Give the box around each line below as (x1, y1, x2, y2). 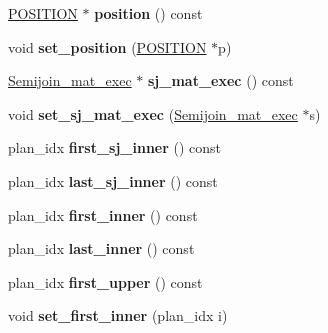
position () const (94, 3, 203, 23)
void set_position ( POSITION (8, 36, 207, 57)
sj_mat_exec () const (148, 70, 294, 91)
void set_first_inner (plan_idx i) (8, 305, 228, 326)
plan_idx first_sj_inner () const (8, 137, 222, 158)
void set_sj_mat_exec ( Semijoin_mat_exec (8, 103, 298, 124)
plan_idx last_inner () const (8, 238, 195, 259)
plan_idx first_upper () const (8, 271, 203, 292)
